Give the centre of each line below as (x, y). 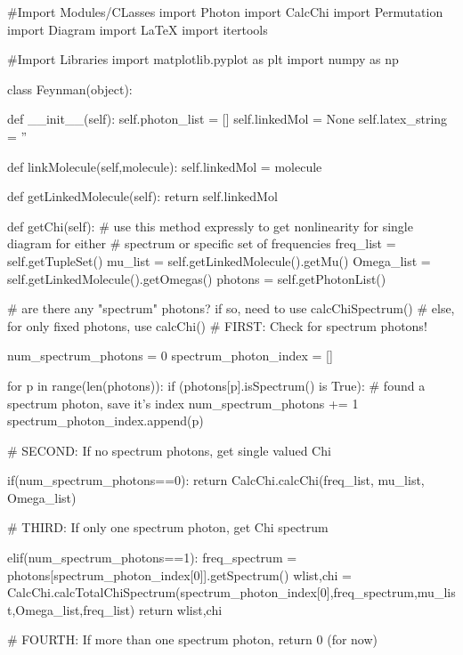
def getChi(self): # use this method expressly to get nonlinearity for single (210, 226)
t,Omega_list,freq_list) (71, 609)
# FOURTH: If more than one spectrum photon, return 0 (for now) (193, 639)
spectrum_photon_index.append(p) (106, 420)
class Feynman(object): (70, 89)
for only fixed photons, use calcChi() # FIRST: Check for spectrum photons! (217, 325)
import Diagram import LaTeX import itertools (138, 29)
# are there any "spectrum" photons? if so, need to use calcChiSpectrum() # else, (231, 308)
